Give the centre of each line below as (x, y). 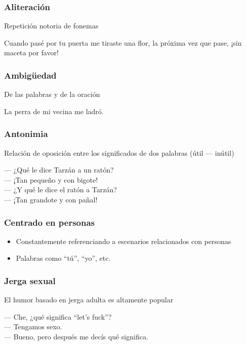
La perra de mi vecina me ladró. (54, 111)
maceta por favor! (31, 53)
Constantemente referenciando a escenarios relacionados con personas (124, 241)
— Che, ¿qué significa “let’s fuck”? (58, 316)
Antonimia (26, 134)
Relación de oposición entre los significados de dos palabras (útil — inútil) (119, 152)
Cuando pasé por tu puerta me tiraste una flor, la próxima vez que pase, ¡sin (123, 42)
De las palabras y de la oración (52, 94)
